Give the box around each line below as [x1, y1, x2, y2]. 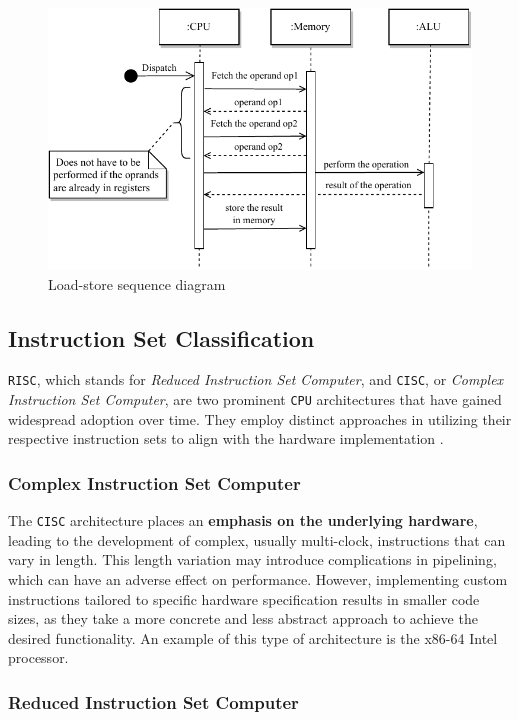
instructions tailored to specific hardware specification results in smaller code [8, 588, 480, 609]
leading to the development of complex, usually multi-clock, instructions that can [8, 529, 506, 550]
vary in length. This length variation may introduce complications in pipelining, [8, 549, 497, 570]
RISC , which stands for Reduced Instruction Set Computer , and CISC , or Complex [8, 369, 504, 390]
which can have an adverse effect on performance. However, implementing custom [8, 569, 508, 590]
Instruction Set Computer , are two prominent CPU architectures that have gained [8, 389, 502, 410]
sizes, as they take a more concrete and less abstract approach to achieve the [8, 608, 478, 629]
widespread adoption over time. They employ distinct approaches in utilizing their [8, 408, 512, 429]
